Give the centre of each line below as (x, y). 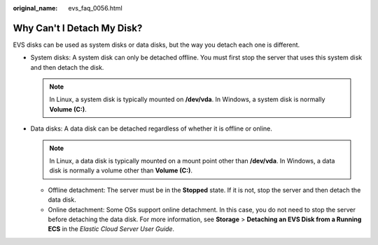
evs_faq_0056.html (95, 8)
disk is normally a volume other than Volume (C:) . (121, 170)
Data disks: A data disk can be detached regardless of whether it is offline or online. (152, 128)
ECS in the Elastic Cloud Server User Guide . (111, 229)
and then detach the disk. (67, 67)
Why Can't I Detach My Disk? (78, 28)
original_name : (35, 8)
